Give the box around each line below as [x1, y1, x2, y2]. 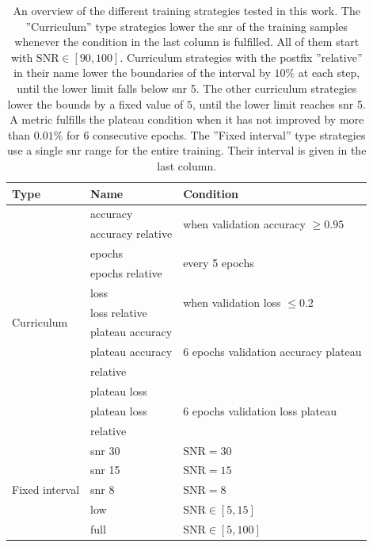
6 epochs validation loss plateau [183, 402, 337, 419]
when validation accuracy [183, 215, 306, 231]
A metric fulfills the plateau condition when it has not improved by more [10, 111, 364, 128]
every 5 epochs [183, 254, 254, 271]
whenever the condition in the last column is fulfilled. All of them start [14, 33, 360, 50]
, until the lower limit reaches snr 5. [192, 95, 366, 112]
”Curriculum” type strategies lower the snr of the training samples [25, 17, 348, 34]
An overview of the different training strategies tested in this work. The [13, 2, 360, 18]
